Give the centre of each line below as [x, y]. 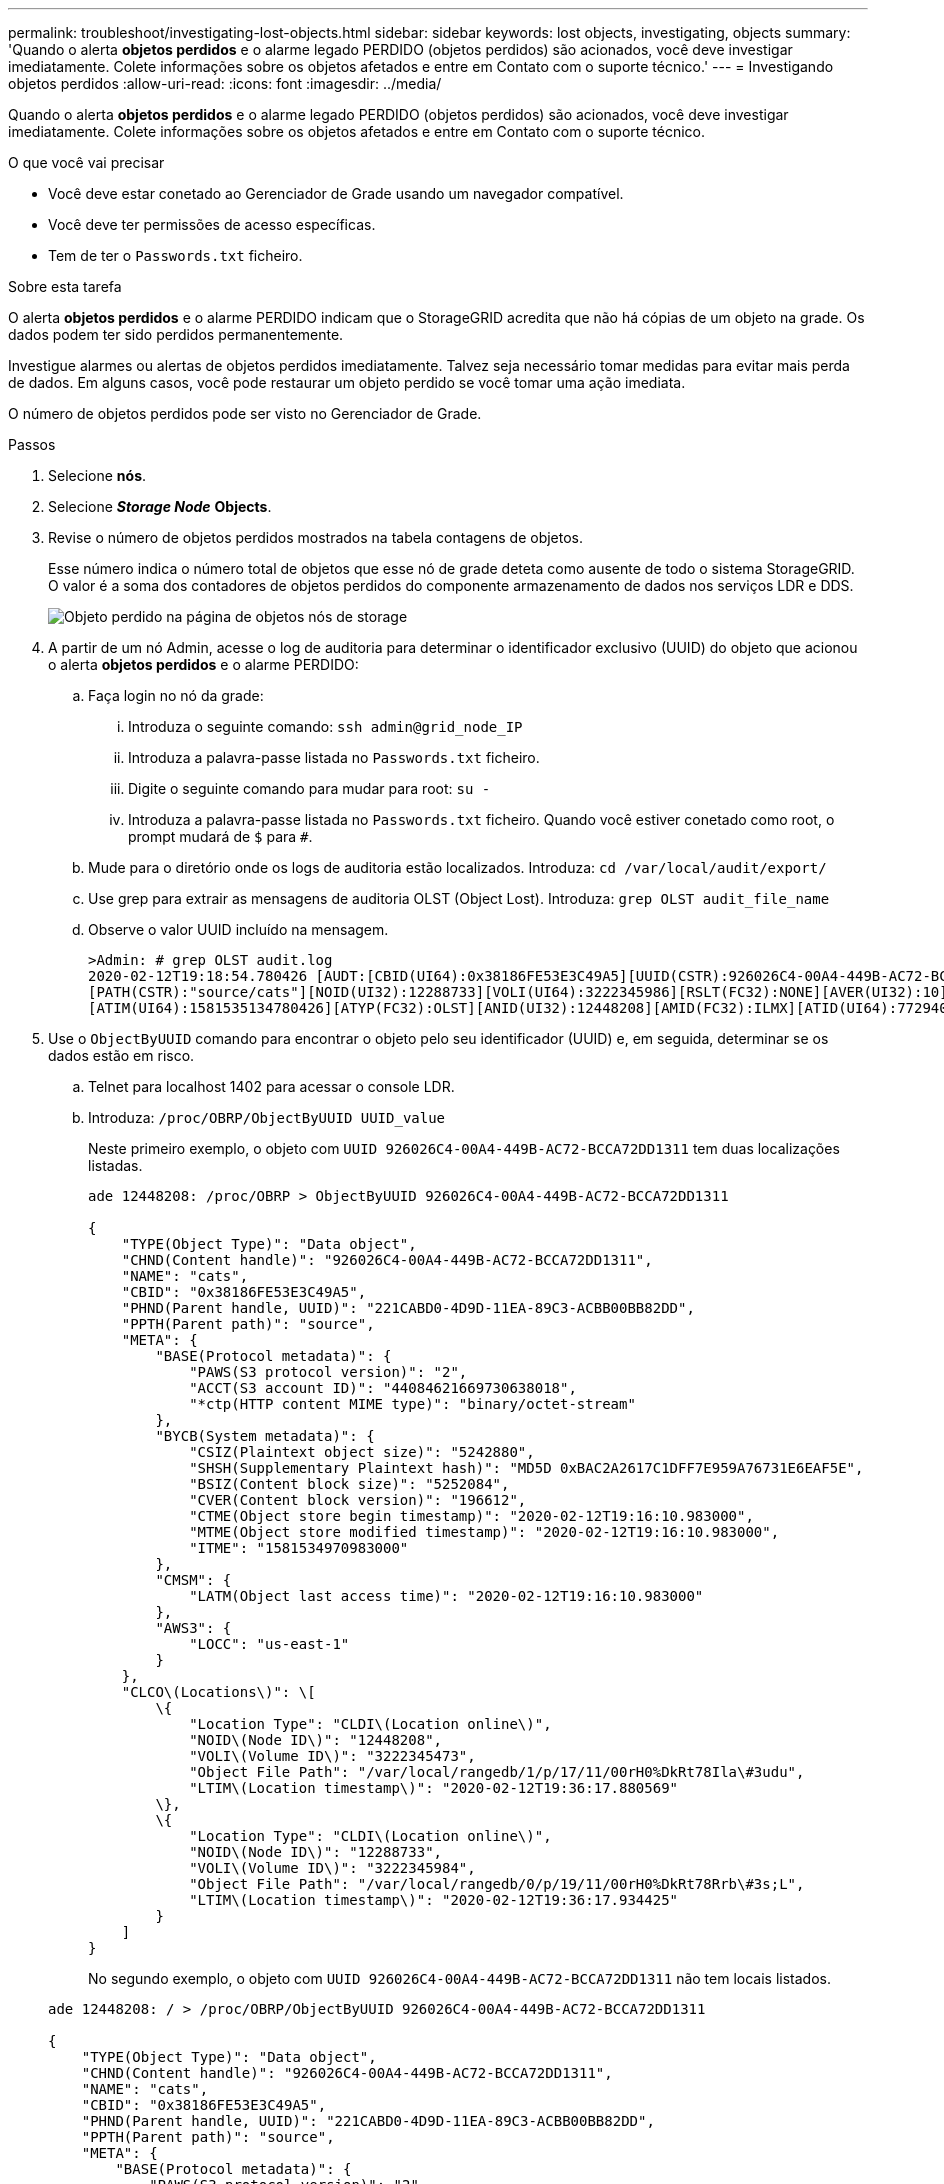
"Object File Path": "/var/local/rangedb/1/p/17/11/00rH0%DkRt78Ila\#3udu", [497, 1772]
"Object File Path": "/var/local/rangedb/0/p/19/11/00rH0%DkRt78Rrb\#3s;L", [497, 1884]
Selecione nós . [97, 475]
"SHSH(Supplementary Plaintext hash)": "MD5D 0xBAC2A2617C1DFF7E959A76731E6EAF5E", [526, 1468]
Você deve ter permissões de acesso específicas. [212, 224]
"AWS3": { [193, 1628]
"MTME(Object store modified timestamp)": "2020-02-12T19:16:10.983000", [484, 1532]
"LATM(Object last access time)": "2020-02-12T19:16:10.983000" [446, 1596]
